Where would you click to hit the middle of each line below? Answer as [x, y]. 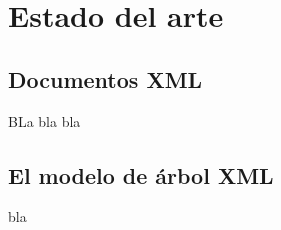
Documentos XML [105, 78]
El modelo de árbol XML [141, 174]
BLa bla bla [44, 120]
